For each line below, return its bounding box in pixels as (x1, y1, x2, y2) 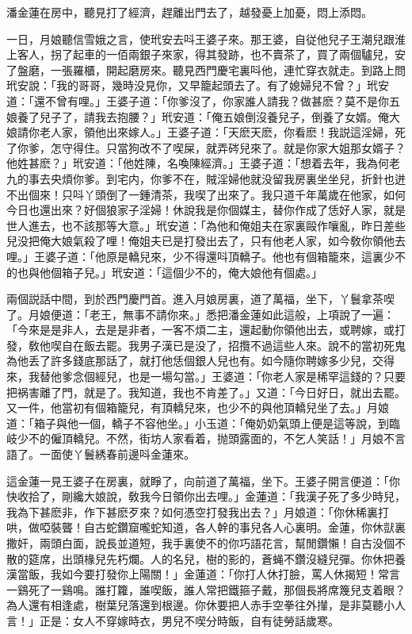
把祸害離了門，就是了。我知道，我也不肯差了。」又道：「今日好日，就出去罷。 (6, 383, 406, 400)
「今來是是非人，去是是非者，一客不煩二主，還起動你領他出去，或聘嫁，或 (6, 321, 395, 338)
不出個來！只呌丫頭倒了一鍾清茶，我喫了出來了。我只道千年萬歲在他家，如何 (6, 186, 406, 202)
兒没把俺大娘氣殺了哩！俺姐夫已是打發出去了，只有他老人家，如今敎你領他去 (6, 232, 406, 249)
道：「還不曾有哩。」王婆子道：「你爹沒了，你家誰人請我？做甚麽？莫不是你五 (6, 92, 400, 109)
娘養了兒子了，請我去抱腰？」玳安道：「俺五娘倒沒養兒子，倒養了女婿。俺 (6, 108, 389, 125)
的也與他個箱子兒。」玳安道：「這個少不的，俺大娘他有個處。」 (6, 263, 322, 280)
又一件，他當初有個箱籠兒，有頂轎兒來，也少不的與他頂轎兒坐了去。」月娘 (6, 399, 389, 416)
